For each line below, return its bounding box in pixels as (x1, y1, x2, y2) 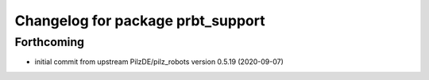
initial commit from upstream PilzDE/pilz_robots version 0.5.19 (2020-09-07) (34, 57, 284, 67)
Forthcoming (14, 35, 85, 49)
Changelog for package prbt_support (14, 12, 265, 29)
